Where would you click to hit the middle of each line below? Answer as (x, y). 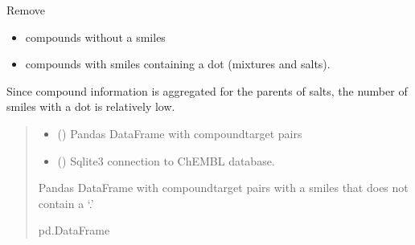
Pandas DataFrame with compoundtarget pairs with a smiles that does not (223, 188)
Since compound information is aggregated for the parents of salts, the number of (207, 90)
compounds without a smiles (95, 37)
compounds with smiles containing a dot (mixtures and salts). (178, 64)
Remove (26, 10)
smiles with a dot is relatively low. (91, 106)
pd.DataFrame (74, 230)
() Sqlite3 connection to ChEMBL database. (166, 160)
